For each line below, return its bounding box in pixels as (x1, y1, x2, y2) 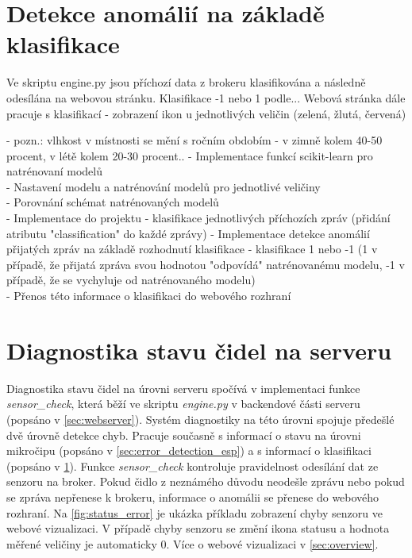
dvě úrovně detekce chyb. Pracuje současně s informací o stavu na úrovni (6, 426, 361, 443)
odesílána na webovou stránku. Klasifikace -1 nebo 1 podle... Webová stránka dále (6, 89, 406, 106)
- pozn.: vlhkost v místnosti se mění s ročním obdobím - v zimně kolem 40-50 (6, 132, 383, 148)
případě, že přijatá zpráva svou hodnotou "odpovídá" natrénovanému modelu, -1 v (6, 256, 405, 272)
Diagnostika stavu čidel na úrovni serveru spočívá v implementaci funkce (6, 379, 360, 396)
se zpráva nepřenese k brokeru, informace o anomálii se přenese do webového (6, 488, 379, 505)
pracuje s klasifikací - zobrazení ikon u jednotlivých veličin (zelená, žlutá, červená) (6, 105, 406, 121)
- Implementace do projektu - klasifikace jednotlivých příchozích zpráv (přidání (6, 210, 391, 226)
